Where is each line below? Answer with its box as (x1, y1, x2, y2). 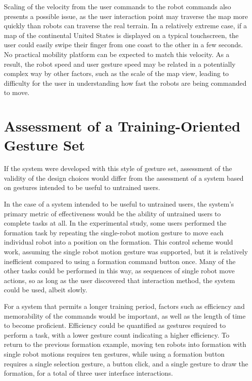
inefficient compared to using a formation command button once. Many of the (4, 256, 235, 266)
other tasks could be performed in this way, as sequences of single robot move (4, 266, 235, 276)
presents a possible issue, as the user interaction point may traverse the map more (4, 11, 248, 21)
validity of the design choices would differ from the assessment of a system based (4, 172, 244, 183)
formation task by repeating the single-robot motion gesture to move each (4, 227, 224, 237)
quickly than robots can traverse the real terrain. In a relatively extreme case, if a (4, 20, 247, 31)
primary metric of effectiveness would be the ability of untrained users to (4, 208, 221, 218)
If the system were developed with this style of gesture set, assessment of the (4, 163, 232, 173)
